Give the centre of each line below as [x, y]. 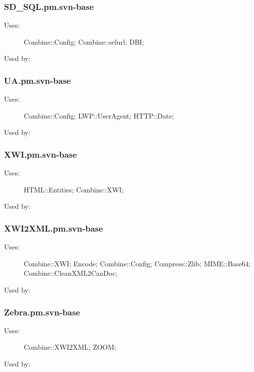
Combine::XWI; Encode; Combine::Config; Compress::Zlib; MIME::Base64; [137, 263]
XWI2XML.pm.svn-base [53, 228]
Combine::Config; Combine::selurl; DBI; [84, 41]
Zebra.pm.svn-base [42, 312]
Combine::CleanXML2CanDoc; [71, 273]
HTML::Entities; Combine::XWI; [74, 189]
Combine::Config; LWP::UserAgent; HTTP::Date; [99, 115]
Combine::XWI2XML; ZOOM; [70, 347]
